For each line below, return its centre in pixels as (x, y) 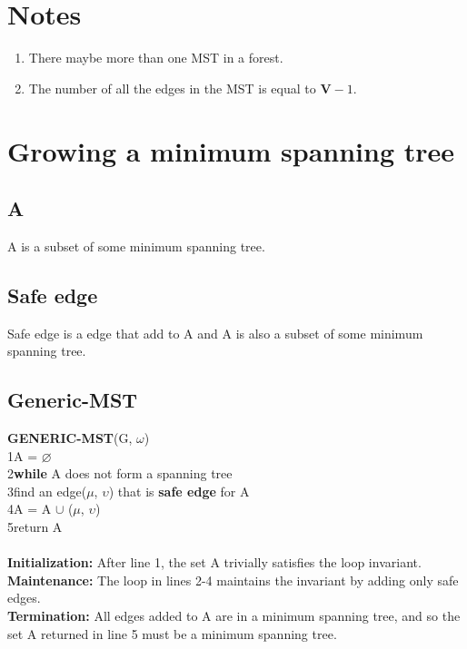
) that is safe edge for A (179, 491)
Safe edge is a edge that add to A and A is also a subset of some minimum (215, 333)
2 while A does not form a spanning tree (120, 473)
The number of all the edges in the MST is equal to (172, 88)
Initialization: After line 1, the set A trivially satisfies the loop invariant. (214, 562)
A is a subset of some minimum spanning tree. (136, 246)
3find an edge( (47, 491)
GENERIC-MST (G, (70, 438)
